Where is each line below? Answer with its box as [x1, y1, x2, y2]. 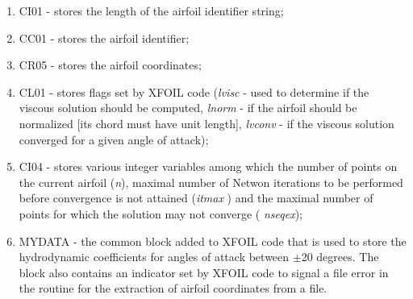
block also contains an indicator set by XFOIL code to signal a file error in [19, 264, 389, 280]
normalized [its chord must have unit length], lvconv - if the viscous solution [19, 114, 394, 131]
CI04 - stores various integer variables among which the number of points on [19, 158, 398, 175]
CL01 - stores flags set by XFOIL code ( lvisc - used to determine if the [19, 83, 369, 100]
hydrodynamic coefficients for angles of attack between [19, 248, 290, 265]
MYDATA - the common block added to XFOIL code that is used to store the [19, 232, 407, 249]
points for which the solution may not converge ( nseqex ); [19, 205, 303, 222]
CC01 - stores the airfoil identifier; [19, 29, 190, 46]
